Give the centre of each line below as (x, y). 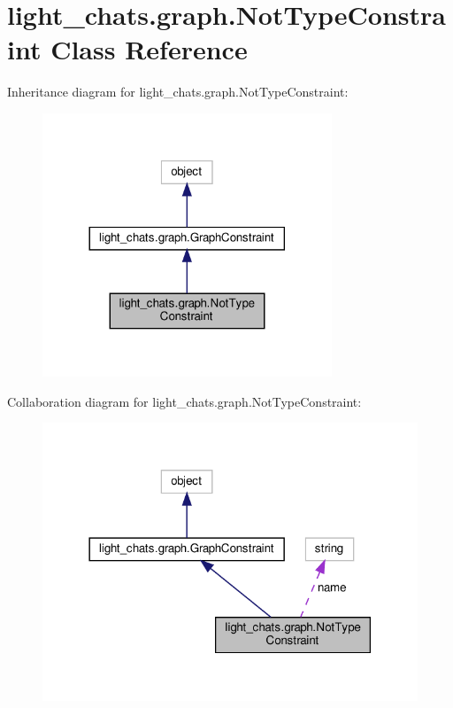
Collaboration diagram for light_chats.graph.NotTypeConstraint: (184, 401)
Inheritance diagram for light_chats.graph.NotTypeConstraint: (178, 92)
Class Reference (149, 49)
